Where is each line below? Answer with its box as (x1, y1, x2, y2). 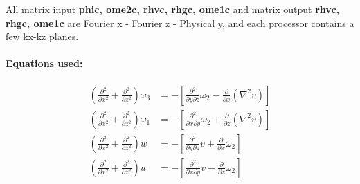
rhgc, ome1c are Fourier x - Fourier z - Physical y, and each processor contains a (6, 15, 354, 30)
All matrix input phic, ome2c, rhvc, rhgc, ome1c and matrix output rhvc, (6, 2, 340, 16)
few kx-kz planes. (6, 29, 79, 44)
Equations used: (6, 56, 83, 71)
